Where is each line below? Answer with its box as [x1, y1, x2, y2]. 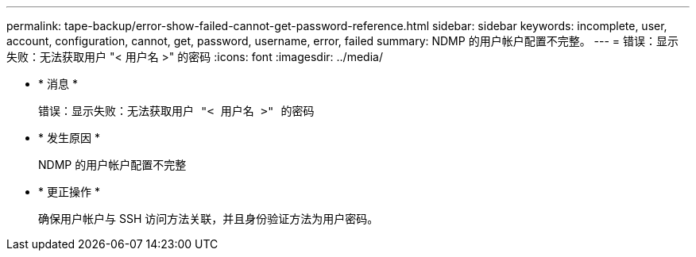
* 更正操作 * [38, 185, 100, 198]
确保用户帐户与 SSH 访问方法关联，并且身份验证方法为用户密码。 [38, 212, 379, 225]
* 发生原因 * [38, 131, 100, 144]
